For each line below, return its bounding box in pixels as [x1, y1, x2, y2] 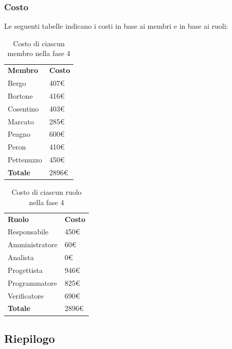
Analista [8, 252, 34, 263]
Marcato [8, 116, 34, 126]
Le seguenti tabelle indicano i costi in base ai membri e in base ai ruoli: [4, 21, 228, 31]
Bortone [8, 90, 33, 101]
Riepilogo [4, 330, 55, 346]
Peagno [8, 128, 31, 139]
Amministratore [8, 239, 57, 250]
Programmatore [8, 277, 57, 288]
